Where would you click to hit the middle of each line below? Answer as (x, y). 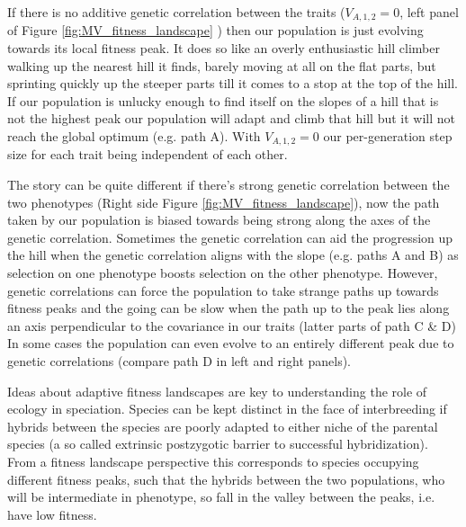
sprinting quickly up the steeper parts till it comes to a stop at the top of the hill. (233, 83)
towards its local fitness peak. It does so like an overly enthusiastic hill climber (224, 48)
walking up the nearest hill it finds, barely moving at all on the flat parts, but (222, 65)
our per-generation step (388, 136)
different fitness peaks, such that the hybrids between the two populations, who (226, 479)
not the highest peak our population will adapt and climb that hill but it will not (231, 118)
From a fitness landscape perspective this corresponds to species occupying (213, 461)
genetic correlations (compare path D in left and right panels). (179, 361)
